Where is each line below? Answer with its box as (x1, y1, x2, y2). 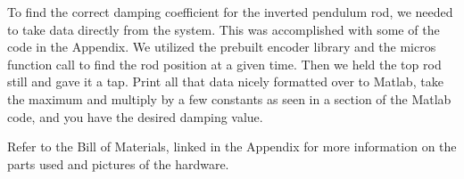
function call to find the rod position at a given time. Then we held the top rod (7, 54, 442, 73)
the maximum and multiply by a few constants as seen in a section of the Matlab (7, 89, 452, 108)
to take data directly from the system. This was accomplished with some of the (7, 20, 440, 38)
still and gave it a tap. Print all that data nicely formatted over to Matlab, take (7, 72, 443, 91)
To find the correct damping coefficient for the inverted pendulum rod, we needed (7, 3, 453, 20)
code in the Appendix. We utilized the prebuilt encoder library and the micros (7, 37, 436, 56)
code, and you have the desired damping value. (7, 107, 263, 126)
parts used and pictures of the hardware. (7, 154, 229, 173)
